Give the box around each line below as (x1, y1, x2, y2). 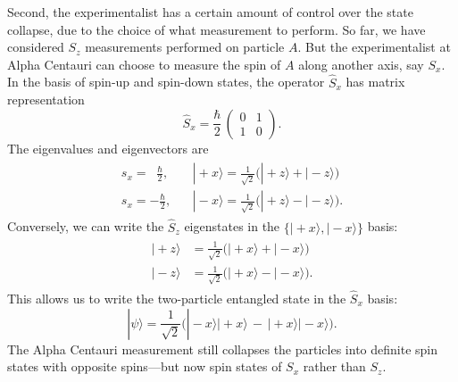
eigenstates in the (184, 217, 280, 236)
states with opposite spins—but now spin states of (7, 357, 282, 376)
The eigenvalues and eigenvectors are (7, 138, 209, 157)
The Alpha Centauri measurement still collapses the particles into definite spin (7, 339, 438, 358)
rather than (303, 357, 366, 376)
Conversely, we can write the (7, 217, 164, 236)
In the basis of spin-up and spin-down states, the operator (7, 72, 325, 91)
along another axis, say (298, 54, 424, 73)
